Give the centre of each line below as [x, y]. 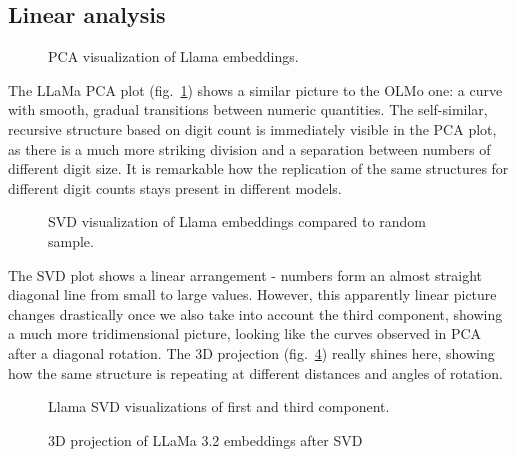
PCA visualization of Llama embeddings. [173, 56]
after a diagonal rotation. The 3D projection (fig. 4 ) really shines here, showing [251, 352]
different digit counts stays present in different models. [175, 187]
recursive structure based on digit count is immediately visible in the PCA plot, [252, 128]
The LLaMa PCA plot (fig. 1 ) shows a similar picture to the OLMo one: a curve [255, 89]
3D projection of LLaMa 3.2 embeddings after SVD [205, 439]
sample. [71, 240]
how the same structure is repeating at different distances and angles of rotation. [255, 372]
